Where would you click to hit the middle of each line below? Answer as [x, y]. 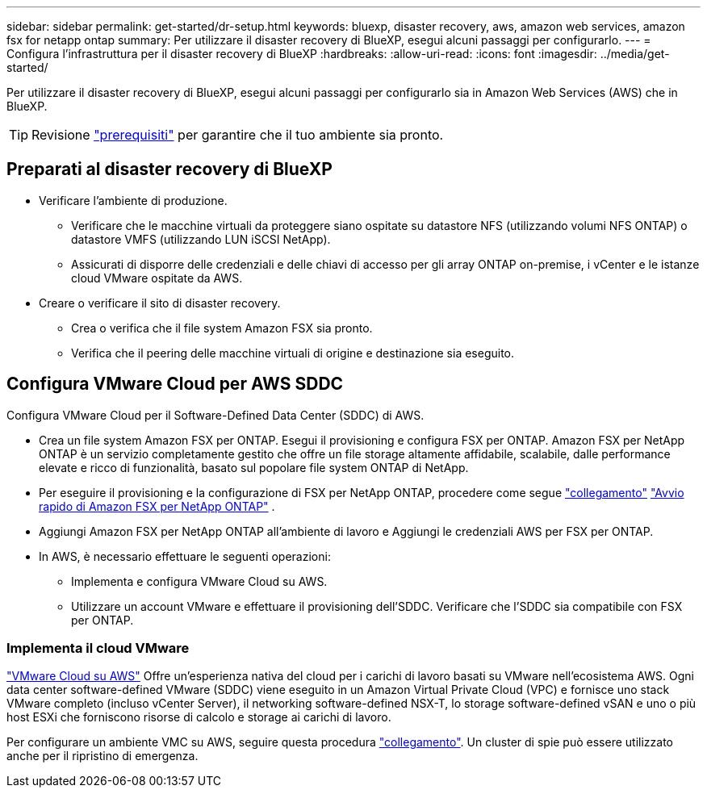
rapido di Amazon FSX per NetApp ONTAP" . [157, 506]
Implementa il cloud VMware [98, 648]
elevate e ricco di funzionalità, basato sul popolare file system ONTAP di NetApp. [254, 467]
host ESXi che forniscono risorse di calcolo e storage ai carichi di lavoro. [199, 717]
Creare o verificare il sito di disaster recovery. [160, 303]
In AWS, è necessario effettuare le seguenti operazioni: [185, 556]
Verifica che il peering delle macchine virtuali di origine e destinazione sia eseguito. [293, 353]
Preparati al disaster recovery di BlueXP [169, 169]
